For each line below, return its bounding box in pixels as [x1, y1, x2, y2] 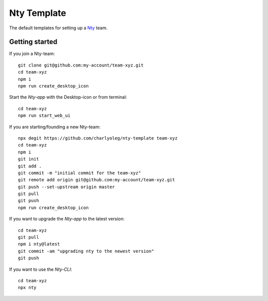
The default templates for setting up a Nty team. [9, 25, 108, 31]
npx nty [18, 285, 37, 291]
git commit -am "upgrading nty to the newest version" [18, 248, 154, 254]
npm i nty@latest [18, 241, 60, 247]
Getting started [9, 38, 58, 46]
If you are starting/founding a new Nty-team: [9, 124, 101, 130]
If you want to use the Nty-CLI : [9, 266, 72, 272]
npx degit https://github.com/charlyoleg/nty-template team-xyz [18, 135, 178, 141]
